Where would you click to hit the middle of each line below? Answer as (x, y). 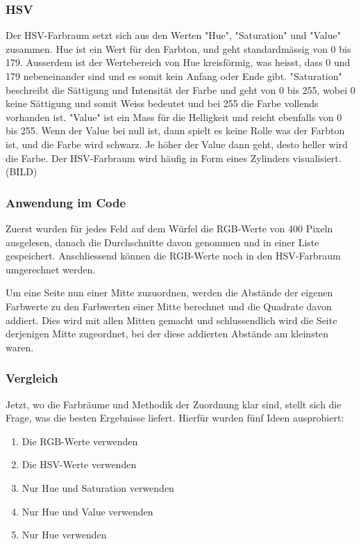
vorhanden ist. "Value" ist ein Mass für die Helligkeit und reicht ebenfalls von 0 (174, 117)
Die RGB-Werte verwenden (80, 441)
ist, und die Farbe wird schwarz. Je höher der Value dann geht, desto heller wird (177, 144)
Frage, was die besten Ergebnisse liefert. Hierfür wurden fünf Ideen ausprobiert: (175, 418)
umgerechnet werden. (51, 269)
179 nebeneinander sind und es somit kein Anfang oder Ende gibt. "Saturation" (174, 76)
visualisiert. (317, 158)
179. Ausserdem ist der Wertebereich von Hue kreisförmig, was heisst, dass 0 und (178, 62)
